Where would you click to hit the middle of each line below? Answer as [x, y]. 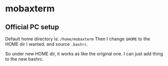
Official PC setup [32, 27]
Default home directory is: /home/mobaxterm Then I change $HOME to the [78, 39]
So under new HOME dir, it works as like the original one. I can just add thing [84, 54]
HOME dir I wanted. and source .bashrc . [47, 44]
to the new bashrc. [25, 59]
